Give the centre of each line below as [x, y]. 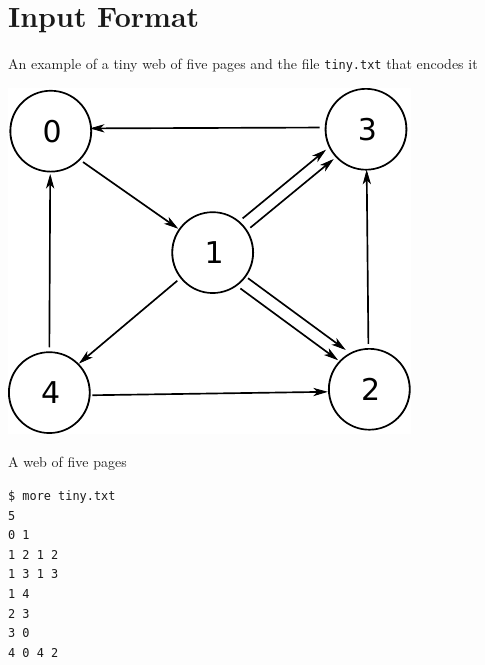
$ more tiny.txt [62, 495]
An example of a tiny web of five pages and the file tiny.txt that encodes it [243, 63]
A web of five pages [67, 461]
